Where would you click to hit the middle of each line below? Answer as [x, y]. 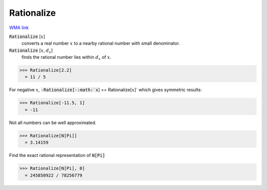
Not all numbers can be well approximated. [53, 123]
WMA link [19, 28]
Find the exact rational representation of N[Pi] [57, 156]
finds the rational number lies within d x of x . [66, 58]
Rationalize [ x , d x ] [31, 51]
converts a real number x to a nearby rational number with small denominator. [101, 43]
